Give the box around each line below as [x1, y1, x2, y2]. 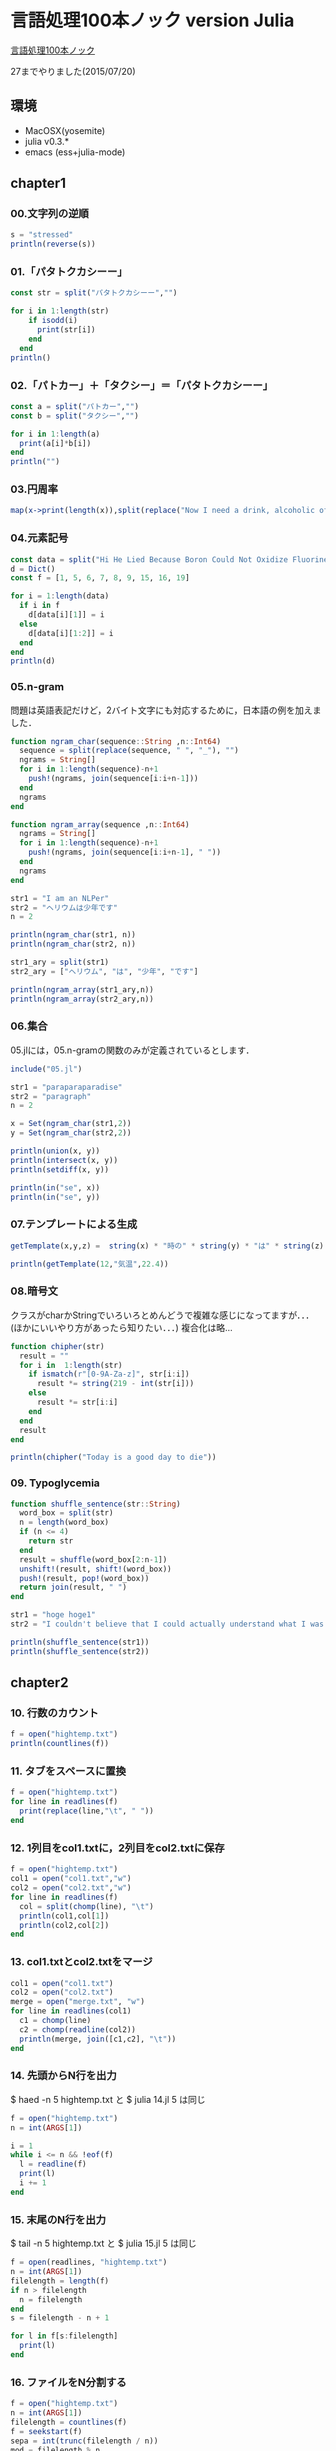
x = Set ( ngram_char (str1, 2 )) [10, 1119, 132, 1129]
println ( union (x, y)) [10, 1146, 101, 1156]
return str [28, 1536, 74, 1546]
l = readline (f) [19, 2159, 87, 2170]
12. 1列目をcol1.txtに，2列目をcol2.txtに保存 [10, 1841, 225, 1855]
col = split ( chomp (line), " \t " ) [19, 1901, 155, 1911]
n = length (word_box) [19, 1517, 110, 1528]
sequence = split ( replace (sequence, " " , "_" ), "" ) [19, 746, 240, 756]
